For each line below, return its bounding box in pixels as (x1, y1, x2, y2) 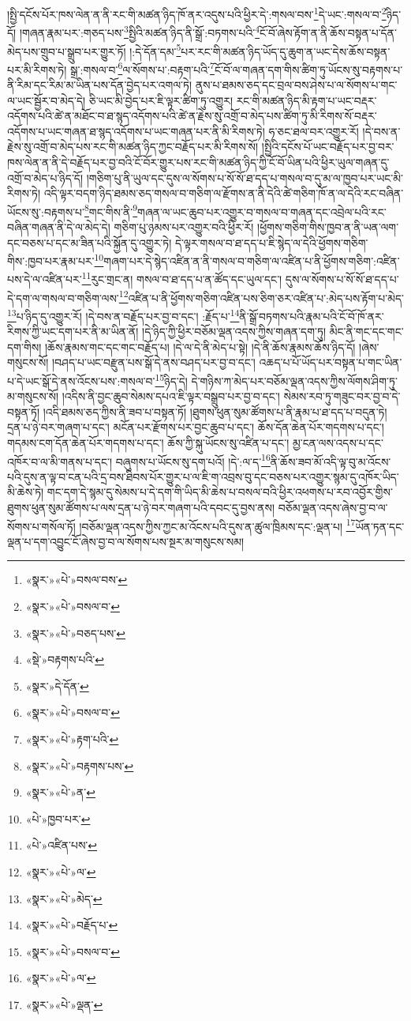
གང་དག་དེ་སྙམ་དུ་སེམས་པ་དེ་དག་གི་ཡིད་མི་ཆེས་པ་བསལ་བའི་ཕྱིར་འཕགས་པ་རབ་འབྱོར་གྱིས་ (47, 484, 393, 500)
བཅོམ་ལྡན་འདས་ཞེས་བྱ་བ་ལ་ (278, 499, 388, 516)
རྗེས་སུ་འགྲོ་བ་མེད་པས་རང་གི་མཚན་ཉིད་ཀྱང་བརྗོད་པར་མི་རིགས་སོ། (7, 138, 259, 155)
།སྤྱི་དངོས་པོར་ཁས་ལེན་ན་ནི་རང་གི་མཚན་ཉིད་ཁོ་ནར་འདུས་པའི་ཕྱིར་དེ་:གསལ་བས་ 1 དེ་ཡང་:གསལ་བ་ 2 (7, 4, 387, 22)
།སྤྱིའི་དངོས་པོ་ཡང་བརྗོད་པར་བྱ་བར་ (261, 138, 394, 155)
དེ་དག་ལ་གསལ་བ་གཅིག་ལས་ (7, 289, 119, 306)
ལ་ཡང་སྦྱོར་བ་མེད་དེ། (7, 92, 86, 108)
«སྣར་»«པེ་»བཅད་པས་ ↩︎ (25, 624, 125, 641)
